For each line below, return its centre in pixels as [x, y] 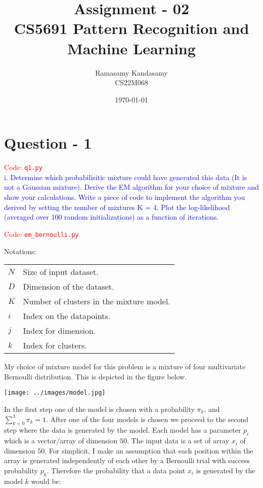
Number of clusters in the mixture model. [97, 301]
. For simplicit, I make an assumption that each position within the [149, 450]
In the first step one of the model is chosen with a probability [99, 409]
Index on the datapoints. [67, 316]
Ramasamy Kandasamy [131, 72]
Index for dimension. [59, 331]
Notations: [20, 251]
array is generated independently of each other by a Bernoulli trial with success [127, 460]
